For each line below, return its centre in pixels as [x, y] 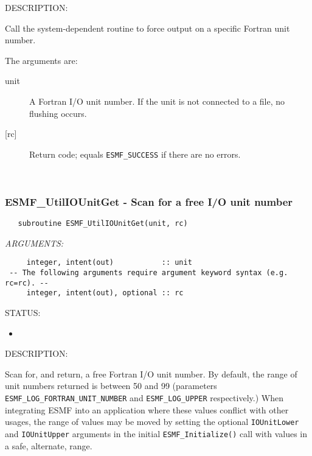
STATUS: [23, 313]
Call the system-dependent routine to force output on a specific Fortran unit [147, 28]
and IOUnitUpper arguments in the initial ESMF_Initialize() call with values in [156, 433]
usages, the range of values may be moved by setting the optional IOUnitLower [152, 422]
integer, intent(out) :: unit [109, 263]
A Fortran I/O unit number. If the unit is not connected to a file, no [157, 101]
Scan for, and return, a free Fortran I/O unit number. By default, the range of [151, 374]
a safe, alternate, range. [49, 445]
